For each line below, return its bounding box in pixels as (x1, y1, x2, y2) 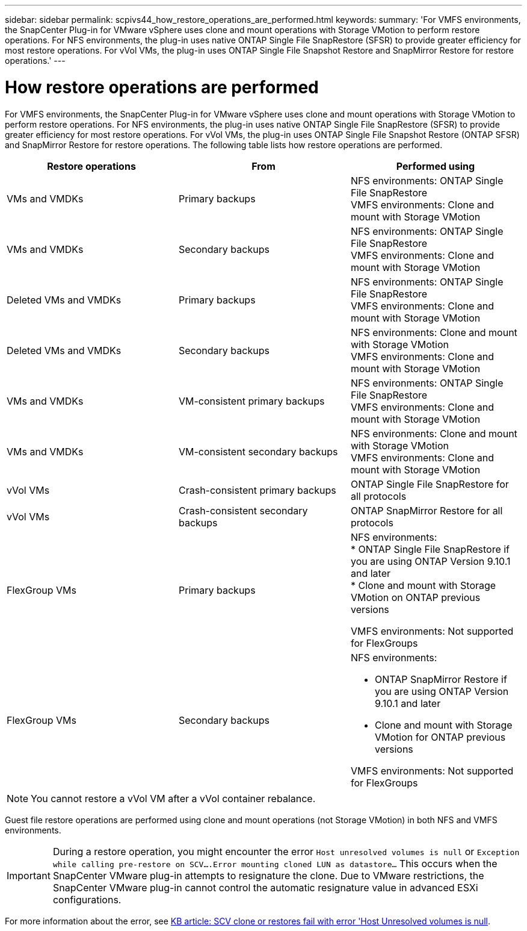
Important (7, 869, 51, 882)
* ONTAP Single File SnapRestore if (350, 543, 510, 555)
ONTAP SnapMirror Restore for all (350, 504, 503, 517)
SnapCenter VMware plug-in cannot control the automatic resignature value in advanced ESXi (52, 881, 478, 894)
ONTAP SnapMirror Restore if (374, 673, 507, 685)
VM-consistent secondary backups (178, 445, 338, 458)
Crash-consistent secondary (178, 504, 308, 517)
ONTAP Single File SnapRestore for (350, 478, 509, 490)
